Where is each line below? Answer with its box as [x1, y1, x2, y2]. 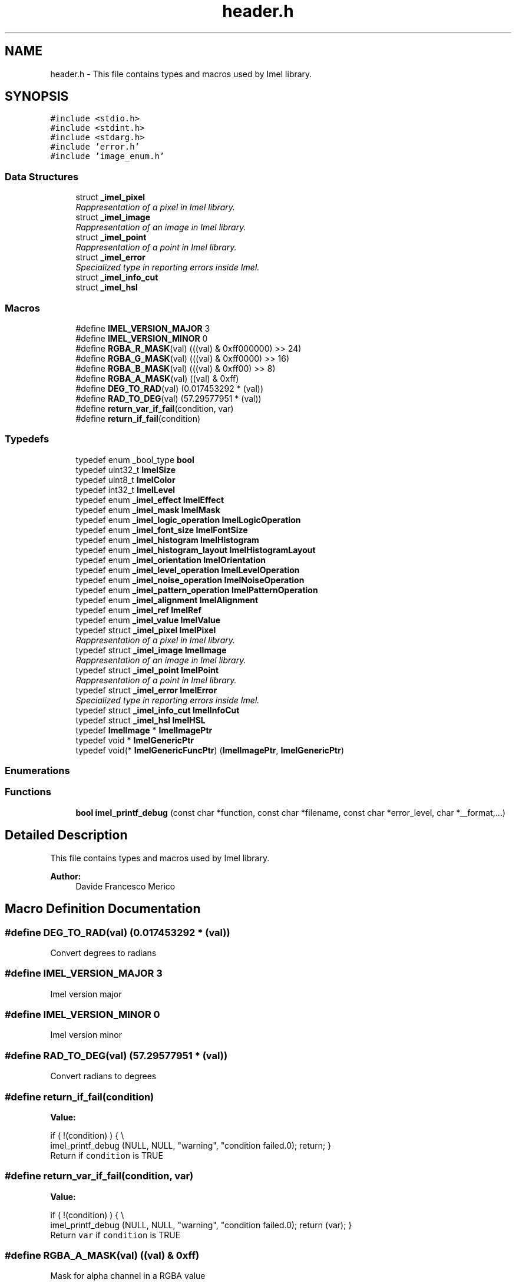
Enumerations [5, 765, 70, 777]
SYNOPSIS [5, 89, 69, 104]
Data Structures [5, 170, 79, 183]
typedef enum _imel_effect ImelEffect [75, 494, 224, 505]
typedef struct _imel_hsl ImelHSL [75, 715, 206, 725]
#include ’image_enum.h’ [50, 151, 165, 161]
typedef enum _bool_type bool [75, 454, 194, 465]
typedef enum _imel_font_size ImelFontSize [75, 524, 248, 535]
